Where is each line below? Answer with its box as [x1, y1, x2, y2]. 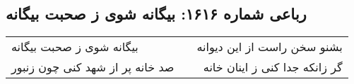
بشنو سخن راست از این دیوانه [196, 38, 343, 55]
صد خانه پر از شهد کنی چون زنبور [11, 59, 175, 76]
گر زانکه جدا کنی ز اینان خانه [203, 59, 343, 76]
